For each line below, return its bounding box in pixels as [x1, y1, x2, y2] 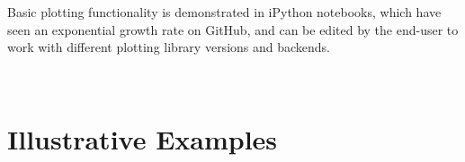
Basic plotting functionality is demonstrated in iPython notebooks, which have [7, 3, 442, 21]
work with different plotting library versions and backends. [7, 38, 331, 56]
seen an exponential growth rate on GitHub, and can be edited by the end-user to [7, 20, 459, 38]
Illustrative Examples [7, 120, 278, 157]
